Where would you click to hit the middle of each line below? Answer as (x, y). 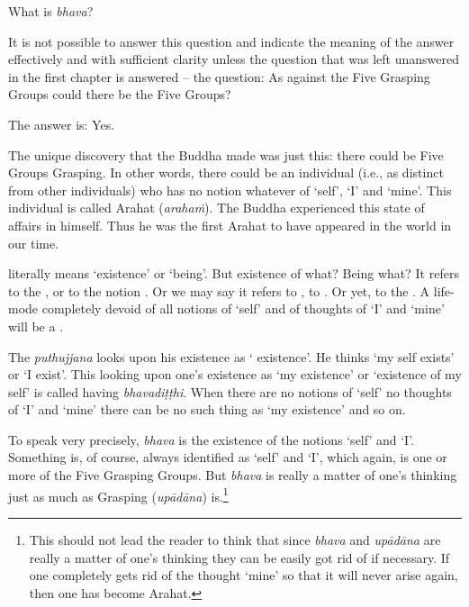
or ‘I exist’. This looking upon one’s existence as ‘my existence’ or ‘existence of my (235, 374)
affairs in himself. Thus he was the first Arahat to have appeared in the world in (230, 225)
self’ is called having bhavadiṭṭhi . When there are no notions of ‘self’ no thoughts (230, 391)
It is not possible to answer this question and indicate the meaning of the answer (231, 41)
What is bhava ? (51, 11)
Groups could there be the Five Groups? (120, 94)
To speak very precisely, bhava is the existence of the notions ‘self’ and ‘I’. (211, 439)
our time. (34, 243)
